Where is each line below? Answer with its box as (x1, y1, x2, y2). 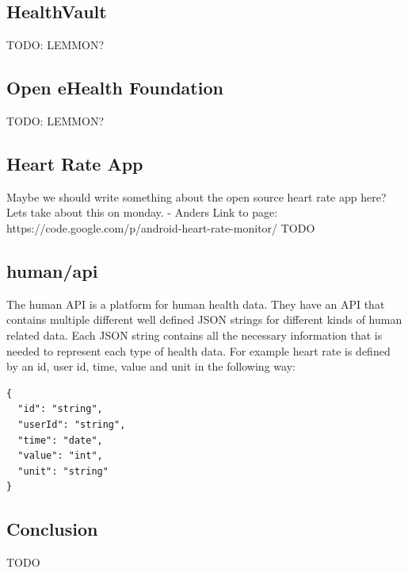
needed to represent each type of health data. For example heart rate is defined (6, 342, 391, 359)
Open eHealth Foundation (6, 75, 223, 100)
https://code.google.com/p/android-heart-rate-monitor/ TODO (6, 219, 315, 236)
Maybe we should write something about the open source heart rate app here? (6, 188, 387, 205)
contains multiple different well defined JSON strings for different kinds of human (6, 311, 402, 328)
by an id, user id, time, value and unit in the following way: (6, 358, 296, 375)
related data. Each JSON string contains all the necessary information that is (6, 326, 383, 343)
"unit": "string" (17, 465, 109, 477)
